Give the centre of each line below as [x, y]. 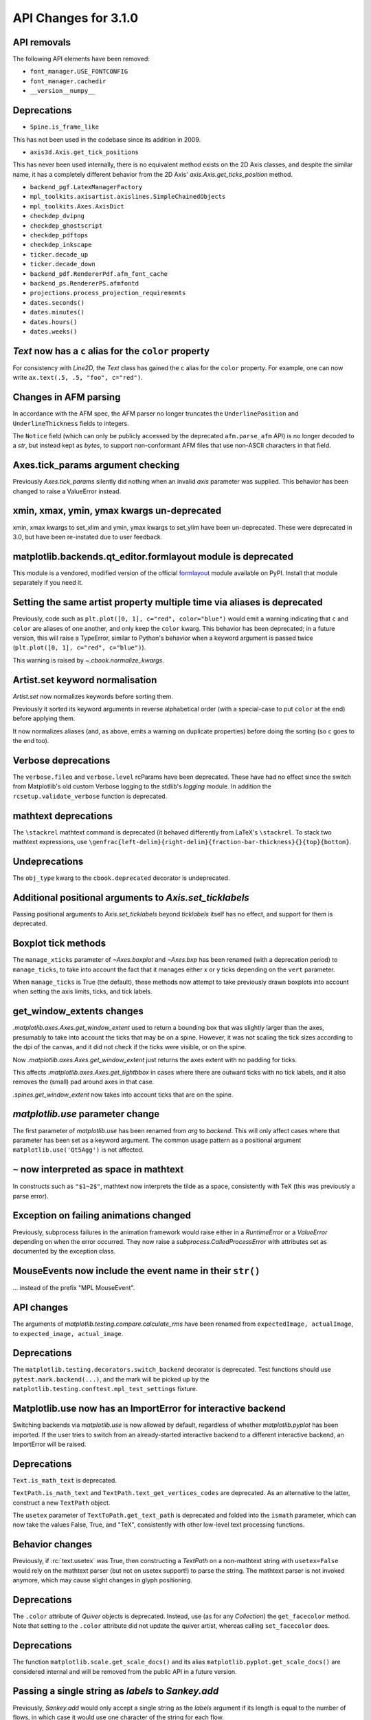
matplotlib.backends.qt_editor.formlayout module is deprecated [153, 556]
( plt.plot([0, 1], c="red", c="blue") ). [79, 647]
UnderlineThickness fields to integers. [71, 423]
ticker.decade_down [63, 264]
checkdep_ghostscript [66, 226]
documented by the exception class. [64, 1251]
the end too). [31, 741]
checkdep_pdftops [59, 235]
